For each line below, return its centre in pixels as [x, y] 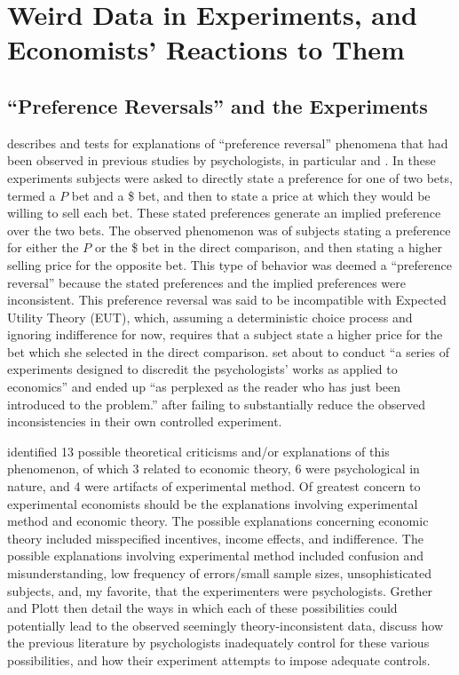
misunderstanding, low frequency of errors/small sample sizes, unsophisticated [220, 573]
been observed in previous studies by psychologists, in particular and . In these [222, 160]
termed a [32, 195]
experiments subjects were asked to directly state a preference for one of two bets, [230, 177]
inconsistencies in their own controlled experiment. [145, 421]
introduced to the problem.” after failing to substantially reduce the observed [217, 404]
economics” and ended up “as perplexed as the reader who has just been [204, 387]
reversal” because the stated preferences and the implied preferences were [206, 282]
